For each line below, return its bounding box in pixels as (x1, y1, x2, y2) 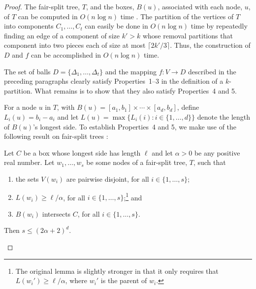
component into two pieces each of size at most (4, 40, 146, 50)
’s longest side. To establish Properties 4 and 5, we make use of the (33, 121, 237, 131)
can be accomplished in (31, 49, 101, 60)
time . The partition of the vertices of (120, 11, 234, 21)
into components (4, 21, 54, 31)
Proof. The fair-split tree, (4, 1, 80, 11)
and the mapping (105, 66, 157, 76)
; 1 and (124, 191, 142, 202)
